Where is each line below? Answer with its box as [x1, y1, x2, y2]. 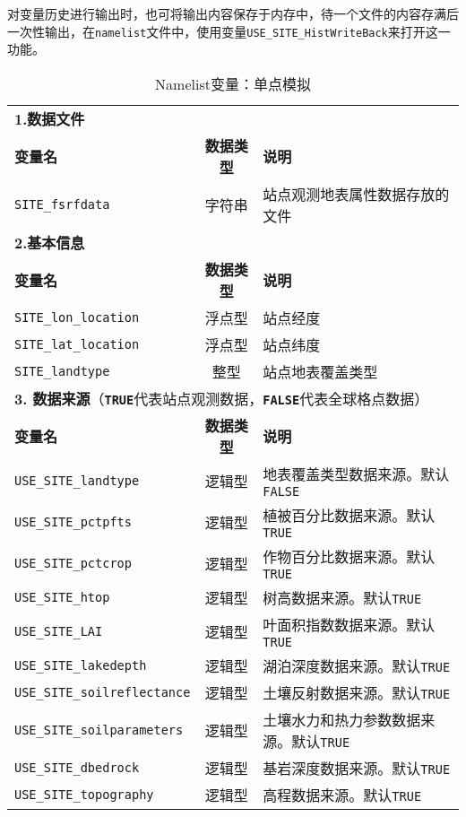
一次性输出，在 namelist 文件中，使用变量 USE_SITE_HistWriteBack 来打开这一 [7, 22, 451, 40]
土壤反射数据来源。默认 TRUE [263, 682, 451, 703]
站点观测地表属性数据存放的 [263, 183, 450, 204]
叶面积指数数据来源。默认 [263, 613, 436, 635]
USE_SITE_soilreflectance [14, 684, 191, 700]
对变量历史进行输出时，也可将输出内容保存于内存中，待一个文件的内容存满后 [7, 4, 459, 22]
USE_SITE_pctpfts [14, 514, 132, 529]
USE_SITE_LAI [14, 623, 103, 639]
